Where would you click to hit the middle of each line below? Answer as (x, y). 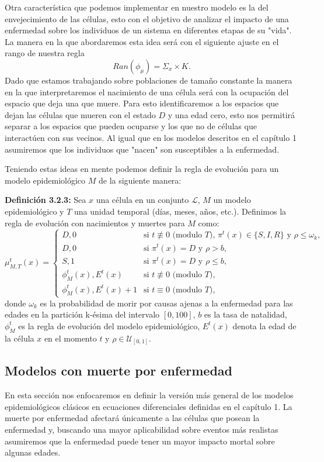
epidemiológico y (34, 211)
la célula (20, 338)
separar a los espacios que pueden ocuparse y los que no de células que (131, 126)
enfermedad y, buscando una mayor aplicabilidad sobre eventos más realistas (142, 430)
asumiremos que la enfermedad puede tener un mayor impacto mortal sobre (140, 441)
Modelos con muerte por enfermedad (119, 370)
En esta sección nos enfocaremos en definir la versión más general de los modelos (149, 395)
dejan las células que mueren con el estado (80, 114)
